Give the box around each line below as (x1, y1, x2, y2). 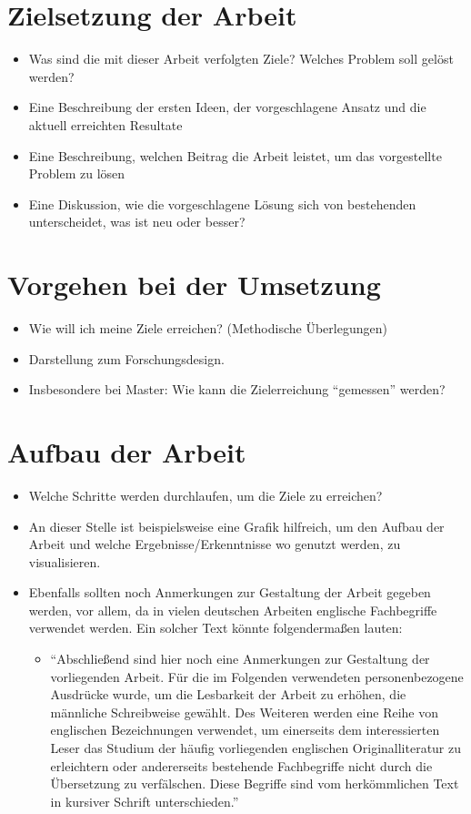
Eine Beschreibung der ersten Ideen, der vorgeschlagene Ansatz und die (28, 97, 426, 117)
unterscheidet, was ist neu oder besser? (28, 212, 246, 231)
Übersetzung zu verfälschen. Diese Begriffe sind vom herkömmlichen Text (50, 774, 459, 793)
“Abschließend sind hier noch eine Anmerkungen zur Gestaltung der (50, 649, 430, 668)
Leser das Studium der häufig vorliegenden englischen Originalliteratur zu (50, 738, 462, 758)
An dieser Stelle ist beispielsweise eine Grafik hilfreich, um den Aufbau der (28, 516, 445, 535)
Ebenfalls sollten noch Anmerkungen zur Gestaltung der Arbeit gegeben (28, 583, 431, 602)
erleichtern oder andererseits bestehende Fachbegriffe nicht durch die (50, 756, 433, 775)
